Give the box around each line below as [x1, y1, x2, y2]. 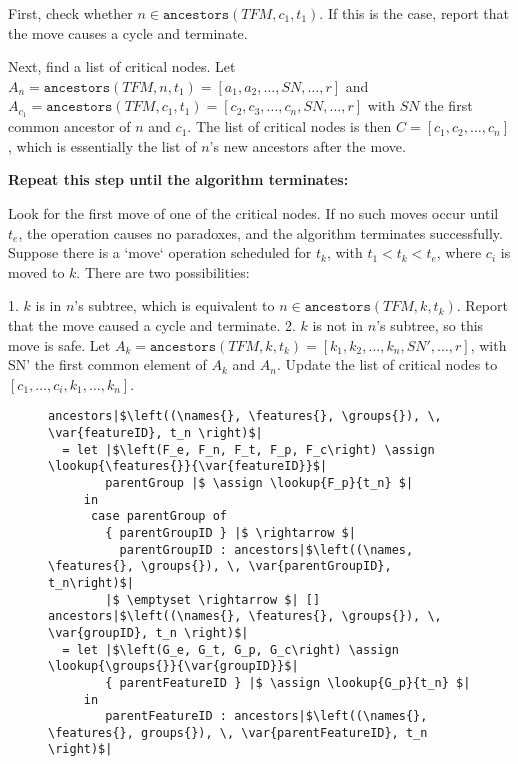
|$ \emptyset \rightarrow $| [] [105, 592, 321, 607]
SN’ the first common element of [8, 354, 207, 375]
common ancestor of [8, 116, 131, 137]
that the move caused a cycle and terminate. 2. [8, 314, 296, 335]
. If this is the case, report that [319, 3, 510, 23]
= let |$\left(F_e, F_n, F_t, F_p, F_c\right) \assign [62, 442, 435, 457]
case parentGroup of [90, 509, 227, 524]
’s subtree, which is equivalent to [74, 295, 275, 316]
